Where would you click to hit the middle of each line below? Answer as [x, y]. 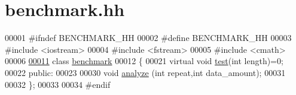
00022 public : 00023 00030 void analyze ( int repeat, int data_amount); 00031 [145, 72]
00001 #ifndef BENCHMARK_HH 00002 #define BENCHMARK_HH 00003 [148, 38]
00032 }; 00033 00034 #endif [58, 84]
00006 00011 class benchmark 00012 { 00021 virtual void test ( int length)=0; [144, 61]
